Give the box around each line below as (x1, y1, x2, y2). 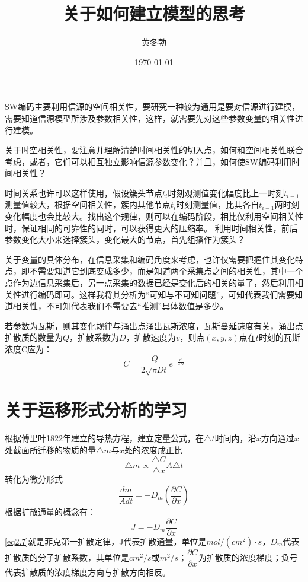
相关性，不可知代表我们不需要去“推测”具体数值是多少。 (12, 300, 229, 312)
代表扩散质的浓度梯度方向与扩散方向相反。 (5, 565, 171, 578)
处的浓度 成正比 (124, 443, 182, 456)
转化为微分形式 (5, 473, 63, 485)
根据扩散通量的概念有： (5, 505, 96, 518)
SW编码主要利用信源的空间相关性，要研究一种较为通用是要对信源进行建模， (5, 100, 300, 113)
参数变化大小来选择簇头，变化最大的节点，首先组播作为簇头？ (5, 233, 245, 246)
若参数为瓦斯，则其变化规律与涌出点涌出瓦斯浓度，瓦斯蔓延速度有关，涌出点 (5, 319, 303, 332)
